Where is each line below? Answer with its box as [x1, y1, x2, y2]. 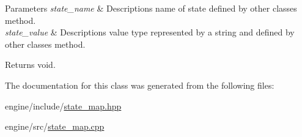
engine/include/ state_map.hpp [5, 99, 122, 112]
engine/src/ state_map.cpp [5, 120, 105, 133]
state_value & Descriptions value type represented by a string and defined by [5, 26, 295, 39]
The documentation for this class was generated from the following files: [5, 78, 274, 91]
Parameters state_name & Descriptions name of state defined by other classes [5, 2, 297, 14]
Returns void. [5, 58, 56, 71]
